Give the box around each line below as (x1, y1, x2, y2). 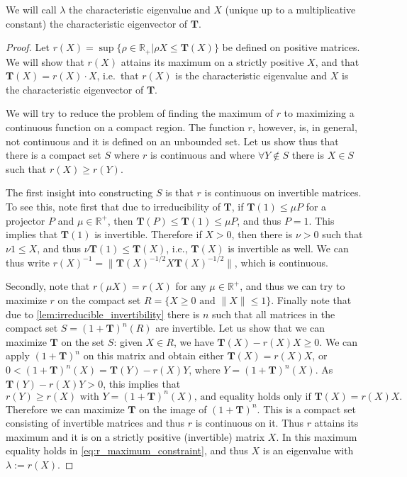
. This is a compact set (257, 401, 356, 416)
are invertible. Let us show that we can (155, 320, 325, 335)
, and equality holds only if (194, 391, 311, 402)
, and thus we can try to (240, 279, 345, 293)
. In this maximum (276, 429, 357, 444)
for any (175, 279, 206, 293)
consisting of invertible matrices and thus (6, 415, 184, 430)
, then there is (231, 227, 293, 242)
